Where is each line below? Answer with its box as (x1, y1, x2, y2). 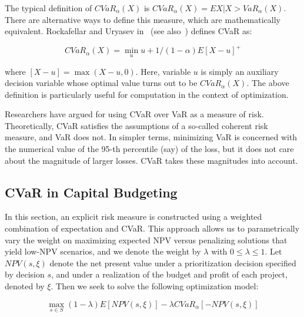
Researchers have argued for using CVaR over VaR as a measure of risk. (5, 108, 264, 120)
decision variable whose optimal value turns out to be (5, 77, 198, 89)
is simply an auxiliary (201, 65, 279, 77)
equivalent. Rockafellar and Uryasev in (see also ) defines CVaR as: (5, 25, 252, 37)
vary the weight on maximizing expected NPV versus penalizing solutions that (5, 233, 288, 246)
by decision (5, 268, 45, 280)
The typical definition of (5, 2, 92, 14)
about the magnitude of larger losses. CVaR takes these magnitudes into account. (5, 154, 298, 166)
